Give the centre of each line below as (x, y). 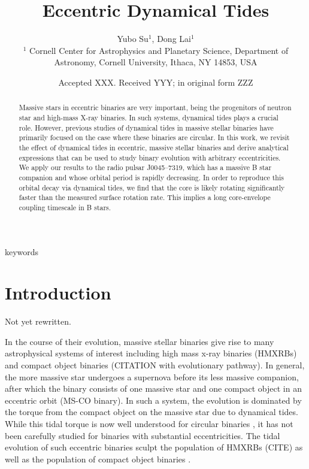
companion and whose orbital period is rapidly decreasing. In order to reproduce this (151, 177)
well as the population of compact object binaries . (98, 459)
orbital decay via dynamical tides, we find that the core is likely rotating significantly (152, 187)
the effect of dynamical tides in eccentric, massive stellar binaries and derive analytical (154, 147)
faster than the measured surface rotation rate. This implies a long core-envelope (145, 197)
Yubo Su (133, 39)
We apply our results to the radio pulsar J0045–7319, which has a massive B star (145, 167)
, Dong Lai (171, 39)
